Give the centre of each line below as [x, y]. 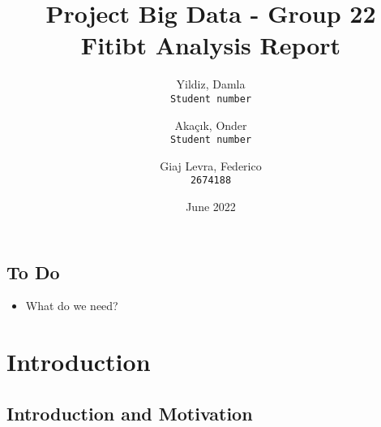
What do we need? [72, 306]
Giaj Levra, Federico [211, 165]
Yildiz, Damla [211, 84]
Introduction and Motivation [130, 413]
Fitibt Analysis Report [211, 45]
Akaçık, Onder [211, 125]
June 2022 [211, 207]
